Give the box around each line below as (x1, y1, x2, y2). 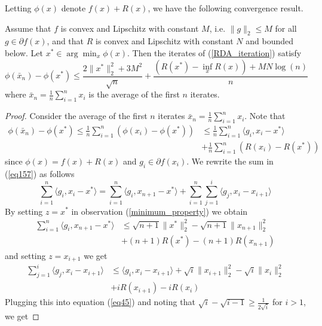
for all (275, 22, 297, 34)
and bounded (246, 35, 293, 47)
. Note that (244, 109, 286, 122)
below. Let (5, 46, 43, 59)
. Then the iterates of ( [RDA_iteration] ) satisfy (127, 46, 302, 59)
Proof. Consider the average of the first (5, 109, 148, 122)
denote (61, 2, 86, 14)
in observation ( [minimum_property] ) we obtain (71, 205, 248, 217)
